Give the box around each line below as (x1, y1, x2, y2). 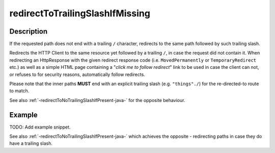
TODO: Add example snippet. (9, 124, 71, 130)
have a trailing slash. (9, 140, 53, 146)
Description (9, 27, 48, 36)
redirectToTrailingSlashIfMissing (9, 8, 150, 19)
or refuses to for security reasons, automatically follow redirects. (9, 71, 145, 78)
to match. (9, 88, 30, 94)
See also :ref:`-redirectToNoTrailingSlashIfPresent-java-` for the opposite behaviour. (9, 97, 185, 103)
